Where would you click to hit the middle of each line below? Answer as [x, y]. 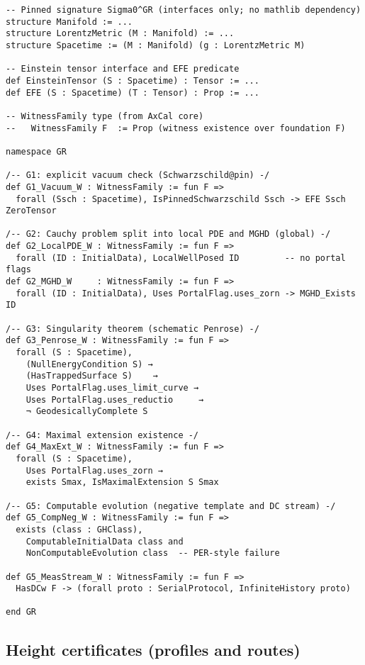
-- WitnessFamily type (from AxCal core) [105, 116]
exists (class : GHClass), [79, 529]
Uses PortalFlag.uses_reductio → [115, 399]
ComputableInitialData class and [105, 541]
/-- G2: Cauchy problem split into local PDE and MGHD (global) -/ [168, 234]
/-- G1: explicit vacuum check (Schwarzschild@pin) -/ [138, 175]
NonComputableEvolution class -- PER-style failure [153, 553]
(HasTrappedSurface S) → [92, 376]
